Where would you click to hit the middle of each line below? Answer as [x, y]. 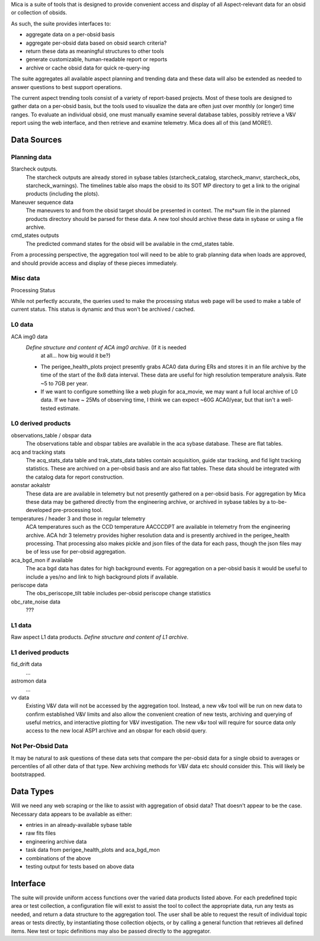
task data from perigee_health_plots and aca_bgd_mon [93, 850]
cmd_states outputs [35, 235]
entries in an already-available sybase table [79, 825]
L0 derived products [41, 424]
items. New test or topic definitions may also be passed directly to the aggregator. [111, 931]
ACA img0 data [29, 336]
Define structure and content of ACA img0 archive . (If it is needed [106, 347]
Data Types [33, 792]
